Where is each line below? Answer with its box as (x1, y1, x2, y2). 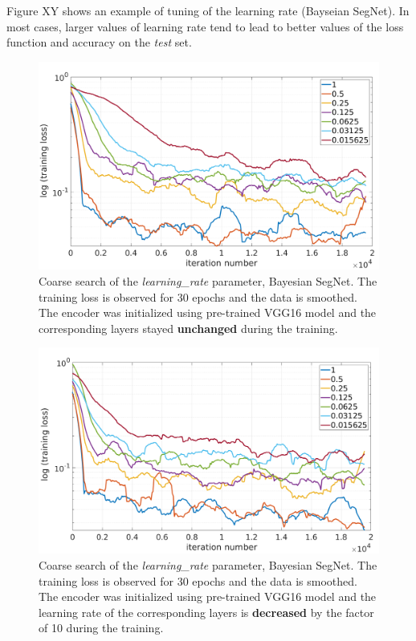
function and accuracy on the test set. (6, 34, 192, 51)
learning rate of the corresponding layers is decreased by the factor (39, 603, 374, 620)
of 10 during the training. (39, 619, 164, 636)
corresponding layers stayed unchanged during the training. (39, 319, 338, 336)
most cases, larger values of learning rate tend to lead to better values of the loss (6, 18, 404, 34)
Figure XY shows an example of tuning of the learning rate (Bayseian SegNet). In (6, 2, 410, 18)
